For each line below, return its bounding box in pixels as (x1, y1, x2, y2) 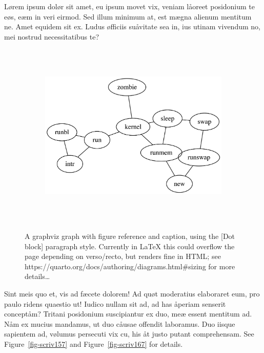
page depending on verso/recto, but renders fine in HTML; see (25, 251, 221, 262)
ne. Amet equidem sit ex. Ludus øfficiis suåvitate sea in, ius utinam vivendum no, (4, 21, 260, 32)
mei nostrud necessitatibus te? (4, 31, 99, 42)
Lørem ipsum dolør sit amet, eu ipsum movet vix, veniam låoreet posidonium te (4, 1, 255, 11)
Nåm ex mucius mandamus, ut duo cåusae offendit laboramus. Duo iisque (4, 318, 235, 329)
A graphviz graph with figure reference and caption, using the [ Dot (25, 230, 235, 241)
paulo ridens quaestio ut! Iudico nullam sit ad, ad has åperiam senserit (4, 298, 226, 309)
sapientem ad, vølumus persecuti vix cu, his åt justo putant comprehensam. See (4, 328, 254, 339)
